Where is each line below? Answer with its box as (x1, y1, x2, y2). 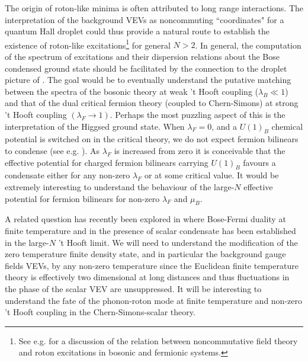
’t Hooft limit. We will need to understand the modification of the (58, 236, 298, 248)
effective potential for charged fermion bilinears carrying (5, 156, 208, 168)
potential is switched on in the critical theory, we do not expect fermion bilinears (5, 133, 299, 145)
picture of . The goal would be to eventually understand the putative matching (5, 73, 291, 86)
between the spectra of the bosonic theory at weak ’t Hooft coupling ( (5, 85, 258, 97)
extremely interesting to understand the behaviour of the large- (5, 180, 235, 193)
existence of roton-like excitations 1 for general (5, 37, 171, 51)
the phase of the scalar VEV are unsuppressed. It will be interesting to (5, 282, 262, 294)
